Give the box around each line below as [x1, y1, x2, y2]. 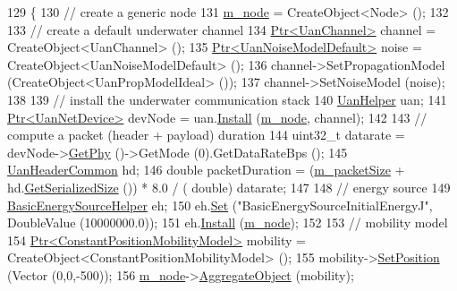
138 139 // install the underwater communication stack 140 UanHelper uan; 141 [7, 90, 447, 108]
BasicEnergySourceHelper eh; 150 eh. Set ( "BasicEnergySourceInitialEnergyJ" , [7, 195, 433, 214]
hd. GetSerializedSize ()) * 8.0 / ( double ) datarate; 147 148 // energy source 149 [7, 177, 451, 196]
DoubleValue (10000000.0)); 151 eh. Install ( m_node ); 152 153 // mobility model [7, 213, 448, 232]
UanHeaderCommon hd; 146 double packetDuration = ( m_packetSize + [7, 160, 405, 179]
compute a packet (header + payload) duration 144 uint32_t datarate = [7, 125, 405, 144]
